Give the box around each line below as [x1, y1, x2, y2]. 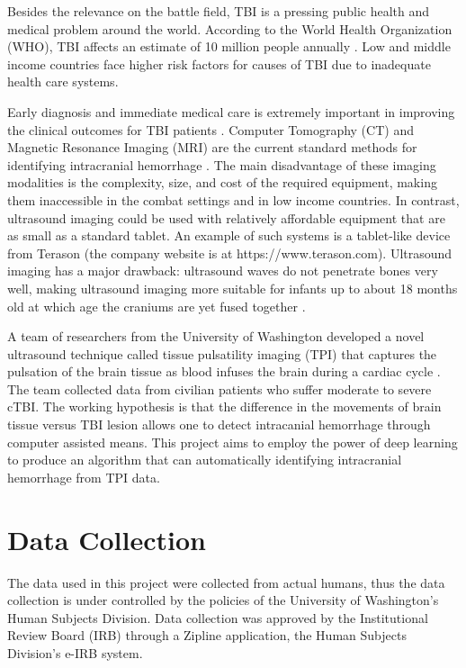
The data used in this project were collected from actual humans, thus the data [7, 573, 445, 591]
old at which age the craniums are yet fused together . [7, 296, 306, 315]
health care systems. [7, 72, 119, 91]
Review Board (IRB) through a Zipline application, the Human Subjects [7, 626, 407, 645]
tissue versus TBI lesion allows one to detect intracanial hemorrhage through [7, 415, 431, 434]
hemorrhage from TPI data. [7, 467, 160, 486]
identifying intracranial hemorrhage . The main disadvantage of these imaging [7, 155, 436, 174]
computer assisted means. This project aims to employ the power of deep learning [7, 432, 458, 451]
